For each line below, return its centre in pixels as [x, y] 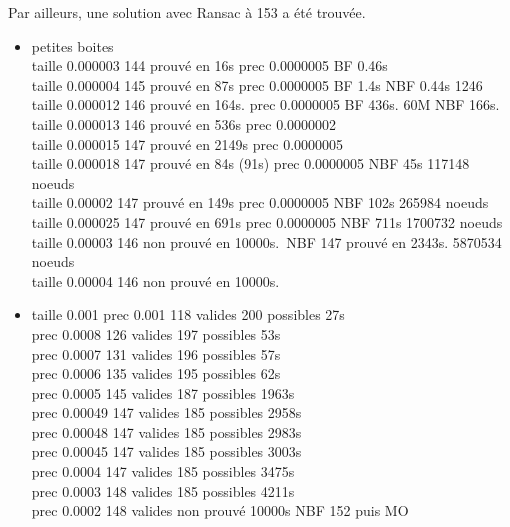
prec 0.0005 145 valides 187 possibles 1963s [163, 392]
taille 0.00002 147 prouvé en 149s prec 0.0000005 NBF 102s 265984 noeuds [260, 202]
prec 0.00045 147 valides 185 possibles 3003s [166, 451]
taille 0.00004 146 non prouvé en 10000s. [155, 280]
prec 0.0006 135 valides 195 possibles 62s [156, 373]
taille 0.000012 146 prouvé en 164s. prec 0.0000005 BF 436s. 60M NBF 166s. [265, 104]
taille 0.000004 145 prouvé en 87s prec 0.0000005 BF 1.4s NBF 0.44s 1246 [257, 84]
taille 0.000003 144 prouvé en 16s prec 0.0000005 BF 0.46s [209, 65]
